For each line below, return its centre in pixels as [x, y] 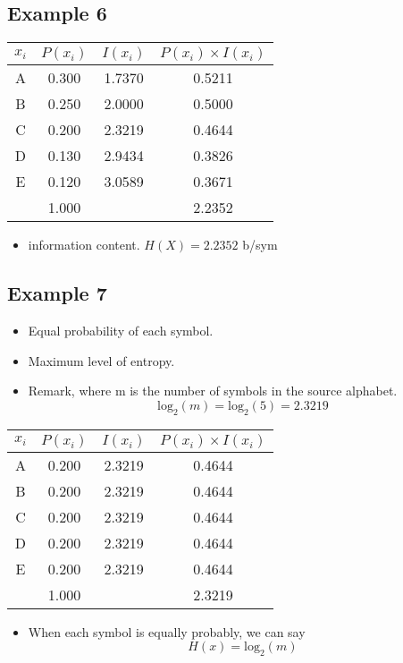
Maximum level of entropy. [101, 360]
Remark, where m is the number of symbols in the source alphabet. [213, 391]
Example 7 [57, 293]
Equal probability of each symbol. [121, 330]
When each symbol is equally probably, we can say [167, 631]
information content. [84, 245]
